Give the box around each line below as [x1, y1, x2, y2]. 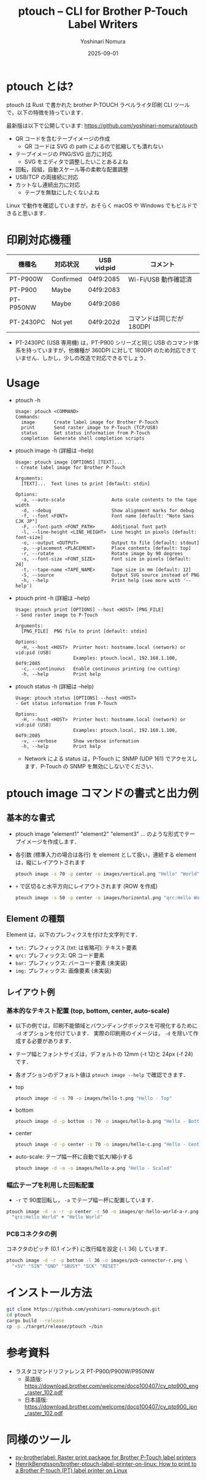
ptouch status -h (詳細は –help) [15, 682, 94, 690]
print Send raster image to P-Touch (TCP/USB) [21, 424, 159, 431]
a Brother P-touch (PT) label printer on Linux [15, 1466, 128, 1474]
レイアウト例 [6, 986, 55, 997]
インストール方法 [6, 1286, 93, 1299]
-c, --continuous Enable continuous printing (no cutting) [21, 666, 181, 672]
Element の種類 [6, 913, 65, 924]
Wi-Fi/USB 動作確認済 [128, 275, 192, 283]
